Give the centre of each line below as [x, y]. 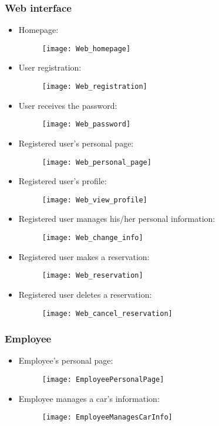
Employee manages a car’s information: [89, 398]
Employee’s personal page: [66, 360]
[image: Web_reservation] [92, 276]
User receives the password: [68, 105]
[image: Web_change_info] [92, 238]
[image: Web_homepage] [86, 49]
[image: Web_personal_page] [97, 162]
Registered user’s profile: [63, 181]
